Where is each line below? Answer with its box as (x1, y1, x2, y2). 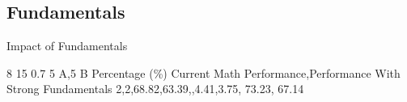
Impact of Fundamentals (6, 37, 128, 54)
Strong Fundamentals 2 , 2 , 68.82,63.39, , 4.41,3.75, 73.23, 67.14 (6, 80, 304, 97)
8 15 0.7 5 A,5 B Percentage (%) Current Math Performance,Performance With (6, 64, 401, 81)
